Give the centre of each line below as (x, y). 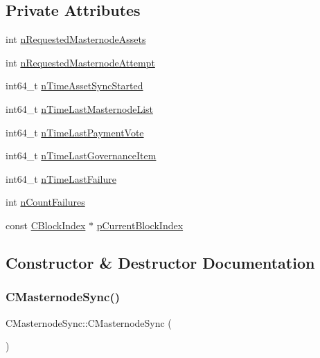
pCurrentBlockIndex (140, 225)
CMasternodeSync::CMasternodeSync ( (89, 322)
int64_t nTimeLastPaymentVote (75, 132)
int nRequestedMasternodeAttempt (80, 62)
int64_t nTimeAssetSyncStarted (74, 86)
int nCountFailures (45, 202)
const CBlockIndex (46, 225)
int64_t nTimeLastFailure (61, 178)
